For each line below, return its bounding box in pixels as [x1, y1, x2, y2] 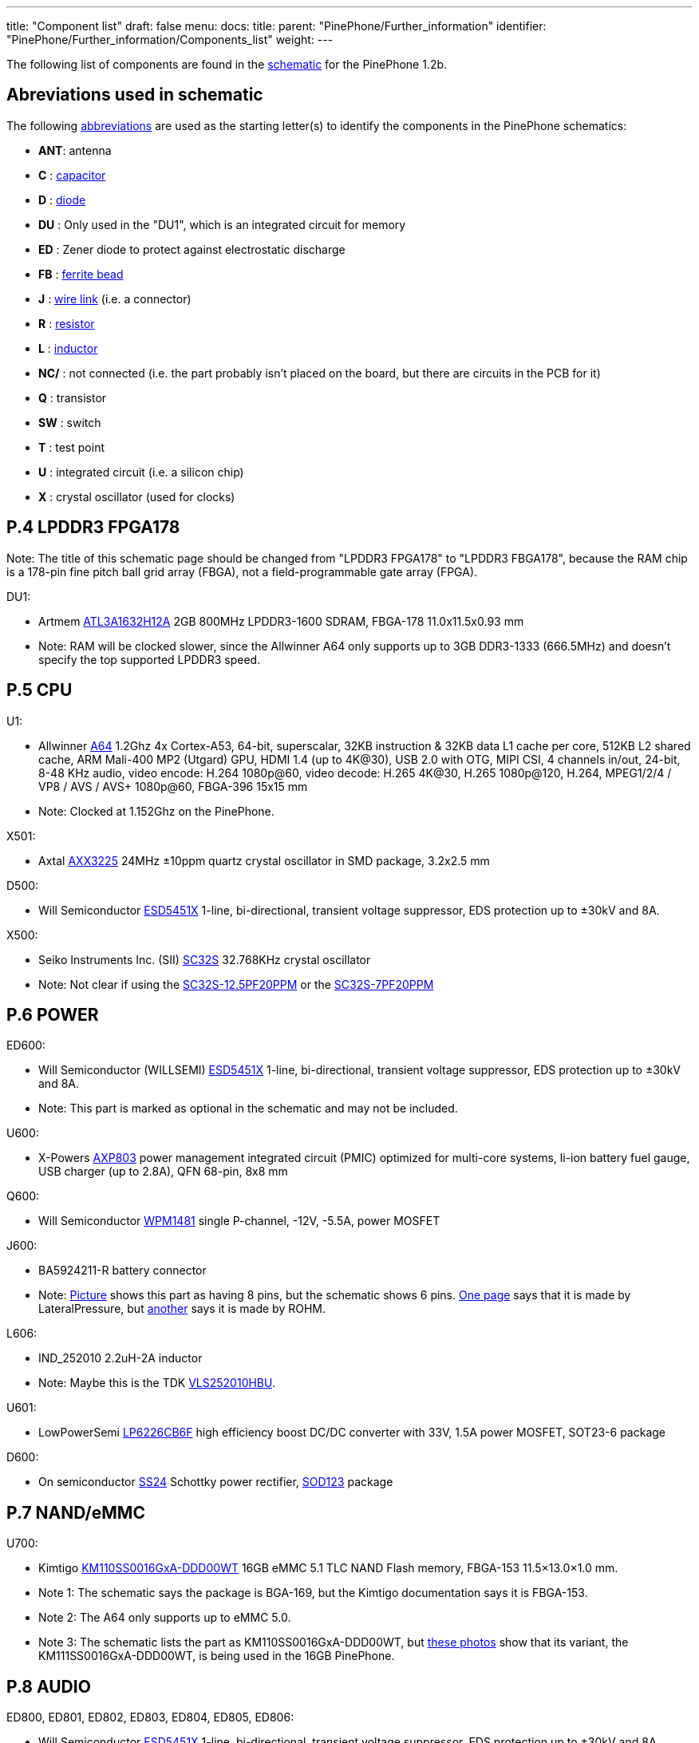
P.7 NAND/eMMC [6, 1502, 145, 1523]
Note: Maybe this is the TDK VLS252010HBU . [38, 1376, 276, 1390]
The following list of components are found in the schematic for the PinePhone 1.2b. [6, 57, 448, 71]
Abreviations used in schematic [6, 85, 263, 105]
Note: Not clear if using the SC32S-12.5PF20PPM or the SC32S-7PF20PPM [38, 977, 434, 991]
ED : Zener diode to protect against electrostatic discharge [38, 242, 346, 256]
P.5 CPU [6, 680, 73, 701]
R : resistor [38, 316, 95, 330]
